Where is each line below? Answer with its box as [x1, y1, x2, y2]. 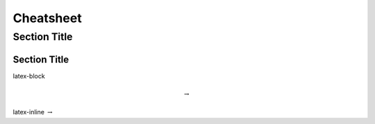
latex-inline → [12, 108, 53, 116]
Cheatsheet [12, 10, 83, 26]
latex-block [12, 71, 45, 80]
